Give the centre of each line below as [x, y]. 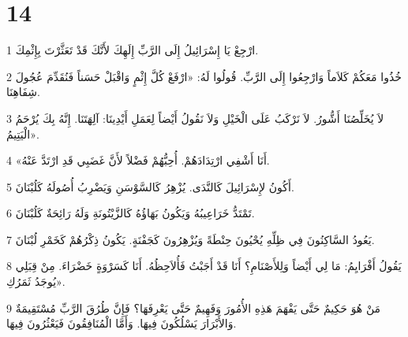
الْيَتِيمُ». [23, 133]
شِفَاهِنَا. [23, 92]
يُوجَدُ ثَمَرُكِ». [36, 281]
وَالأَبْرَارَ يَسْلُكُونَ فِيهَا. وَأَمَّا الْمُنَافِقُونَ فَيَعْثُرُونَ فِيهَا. [122, 323]
